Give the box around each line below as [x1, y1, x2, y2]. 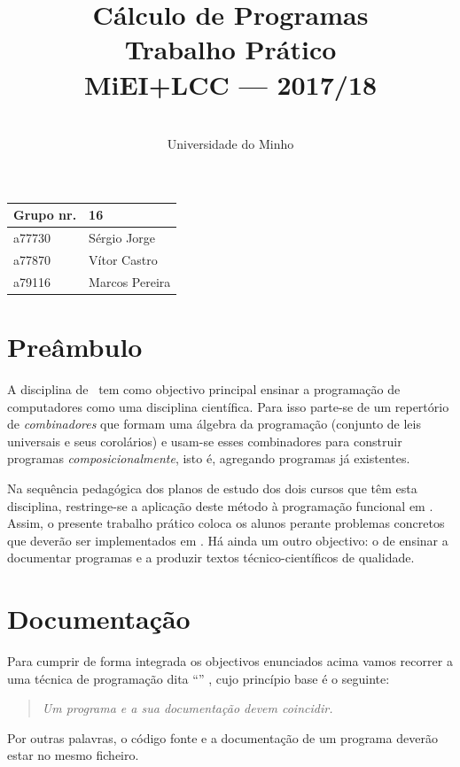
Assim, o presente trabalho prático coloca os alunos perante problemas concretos [7, 514, 445, 532]
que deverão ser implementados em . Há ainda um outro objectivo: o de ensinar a [7, 531, 448, 549]
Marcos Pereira [89, 272, 171, 291]
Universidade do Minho [167, 135, 294, 153]
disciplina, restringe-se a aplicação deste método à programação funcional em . [7, 496, 433, 515]
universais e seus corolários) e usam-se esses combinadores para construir [7, 431, 402, 450]
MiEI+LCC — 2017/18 [83, 66, 378, 102]
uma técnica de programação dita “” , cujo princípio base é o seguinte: [7, 669, 390, 687]
